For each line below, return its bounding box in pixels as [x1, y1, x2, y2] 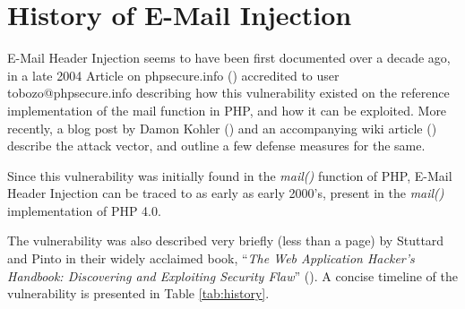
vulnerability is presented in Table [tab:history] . [7, 284, 270, 303]
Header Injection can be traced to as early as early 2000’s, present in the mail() [7, 184, 444, 202]
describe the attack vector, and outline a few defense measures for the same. [7, 136, 426, 155]
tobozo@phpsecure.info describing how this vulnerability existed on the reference [7, 83, 450, 102]
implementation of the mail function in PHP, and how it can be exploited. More [7, 100, 447, 119]
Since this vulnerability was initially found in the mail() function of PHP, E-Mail [7, 166, 452, 185]
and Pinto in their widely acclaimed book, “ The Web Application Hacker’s [7, 249, 415, 268]
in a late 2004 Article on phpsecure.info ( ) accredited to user [7, 65, 340, 84]
